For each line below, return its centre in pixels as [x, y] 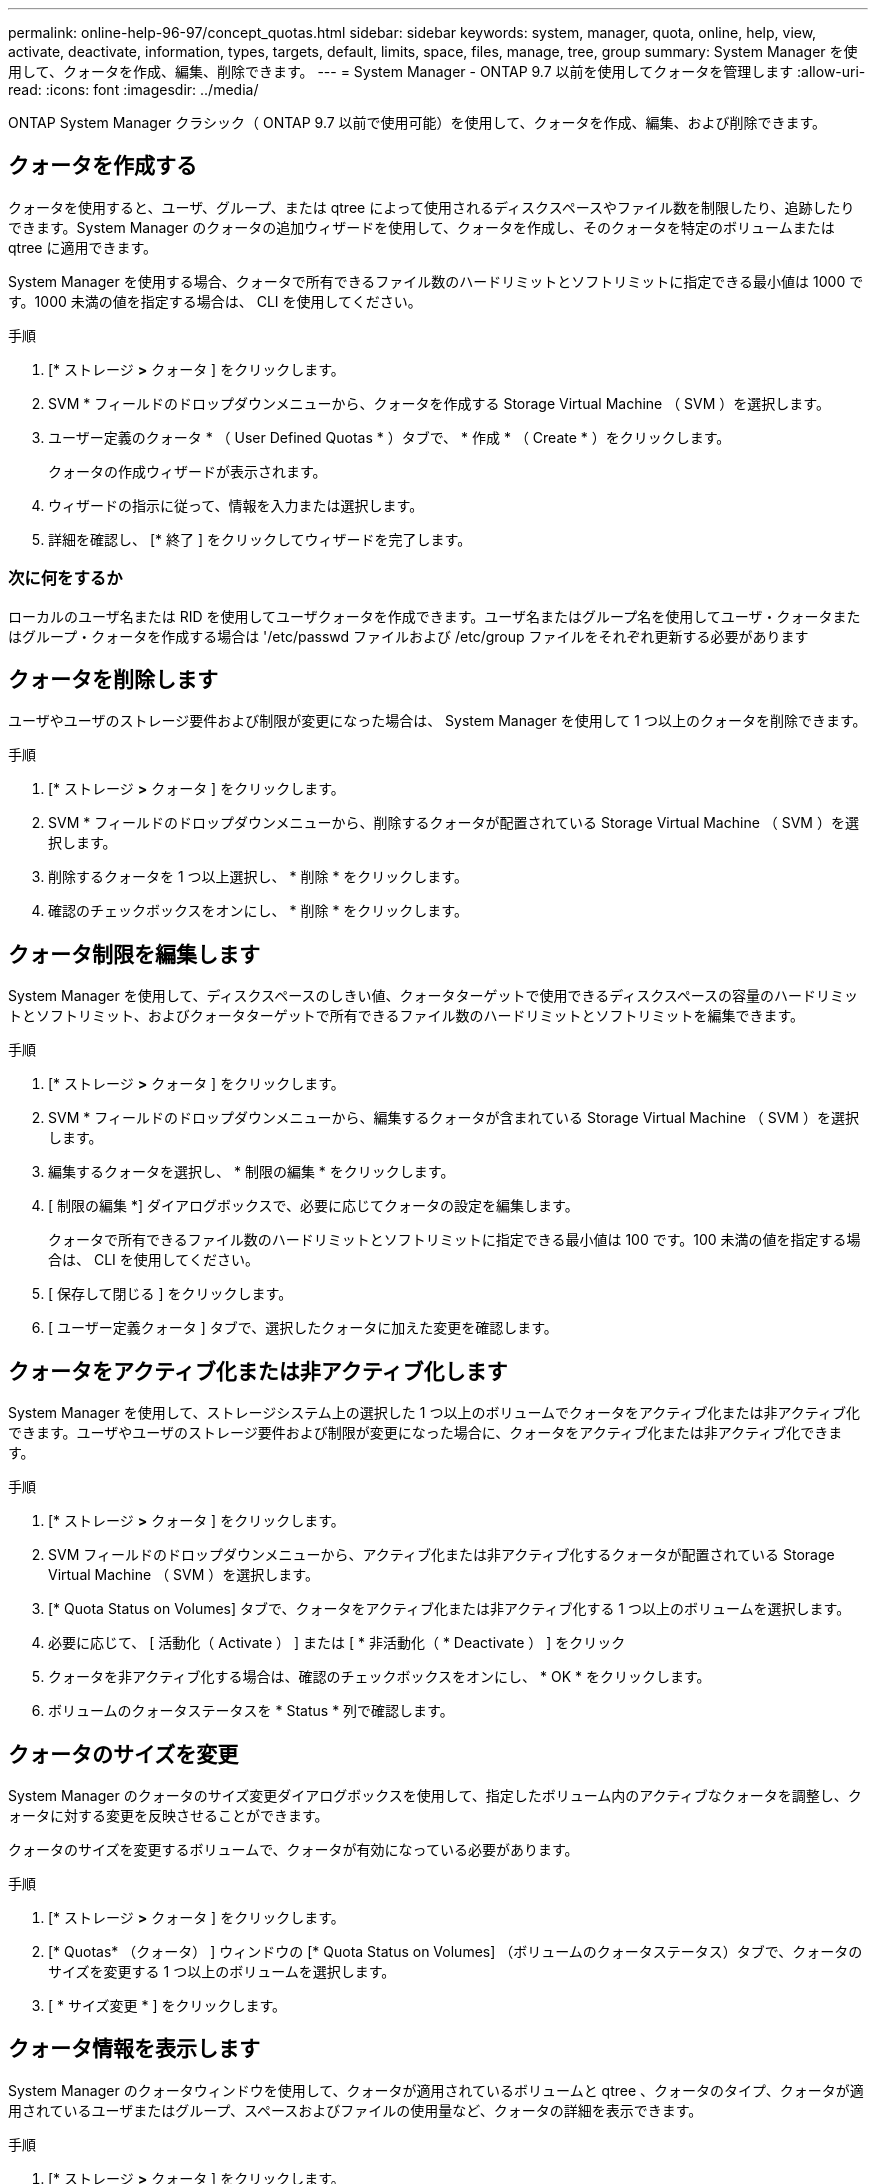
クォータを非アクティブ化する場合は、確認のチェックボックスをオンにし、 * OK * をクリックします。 [379, 1677]
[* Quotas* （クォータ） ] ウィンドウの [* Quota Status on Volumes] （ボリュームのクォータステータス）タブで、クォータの [455, 1951]
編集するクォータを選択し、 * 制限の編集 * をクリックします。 [251, 1172]
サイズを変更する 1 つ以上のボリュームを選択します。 [222, 1971]
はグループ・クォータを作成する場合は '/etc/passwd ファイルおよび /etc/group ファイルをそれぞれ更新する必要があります [408, 636]
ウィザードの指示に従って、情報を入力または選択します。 [236, 505]
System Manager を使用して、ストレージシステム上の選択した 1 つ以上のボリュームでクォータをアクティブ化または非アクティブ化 [434, 1413]
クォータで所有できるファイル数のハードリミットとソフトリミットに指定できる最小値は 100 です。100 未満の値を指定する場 [454, 1240]
